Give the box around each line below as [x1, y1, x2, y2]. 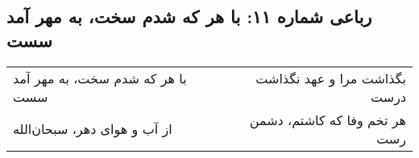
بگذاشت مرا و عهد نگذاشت [255, 68, 406, 87]
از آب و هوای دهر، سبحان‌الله [13, 120, 172, 139]
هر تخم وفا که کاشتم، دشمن [249, 110, 406, 129]
